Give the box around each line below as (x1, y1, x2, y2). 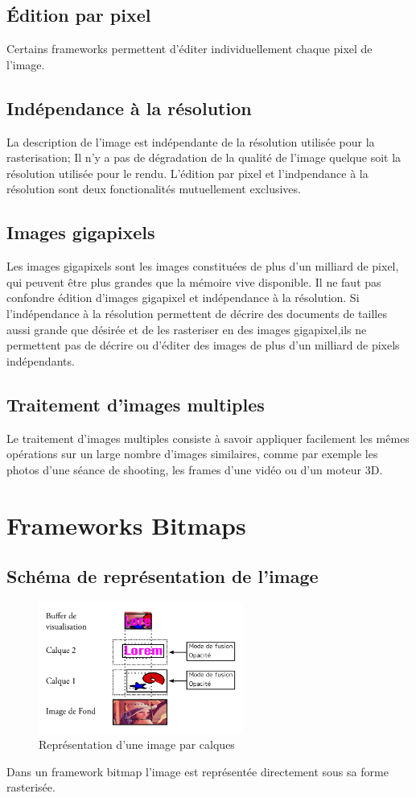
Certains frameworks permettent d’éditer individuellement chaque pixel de (6, 40, 373, 57)
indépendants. (6, 352, 75, 369)
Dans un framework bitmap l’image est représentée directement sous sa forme (6, 763, 389, 779)
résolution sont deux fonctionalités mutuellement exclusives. (6, 180, 301, 197)
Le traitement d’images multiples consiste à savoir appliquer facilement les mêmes (6, 429, 410, 446)
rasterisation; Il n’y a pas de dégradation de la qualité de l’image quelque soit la (6, 149, 402, 166)
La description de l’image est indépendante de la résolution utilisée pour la (6, 133, 375, 150)
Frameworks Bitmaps (6, 508, 246, 541)
